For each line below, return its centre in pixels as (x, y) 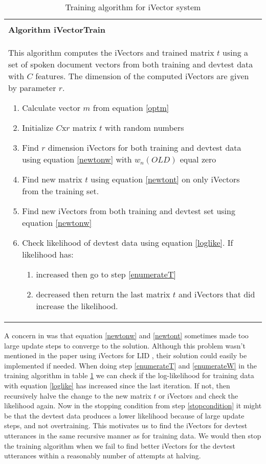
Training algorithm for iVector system (133, 7)
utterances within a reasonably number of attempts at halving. (103, 456)
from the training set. (61, 191)
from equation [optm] (131, 108)
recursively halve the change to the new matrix (78, 395)
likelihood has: (48, 254)
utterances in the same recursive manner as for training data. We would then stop (133, 435)
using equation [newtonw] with (77, 159)
